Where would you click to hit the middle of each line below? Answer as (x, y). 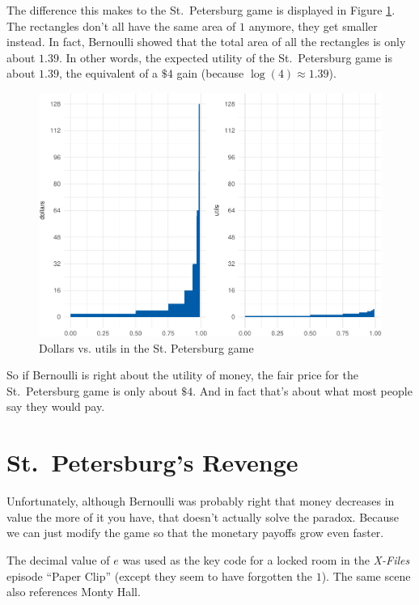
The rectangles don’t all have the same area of (121, 25)
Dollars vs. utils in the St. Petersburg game (146, 347)
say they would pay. (56, 406)
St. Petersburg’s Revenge (152, 462)
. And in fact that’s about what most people (303, 390)
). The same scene (366, 575)
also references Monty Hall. (74, 592)
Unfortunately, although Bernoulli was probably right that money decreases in (201, 501)
